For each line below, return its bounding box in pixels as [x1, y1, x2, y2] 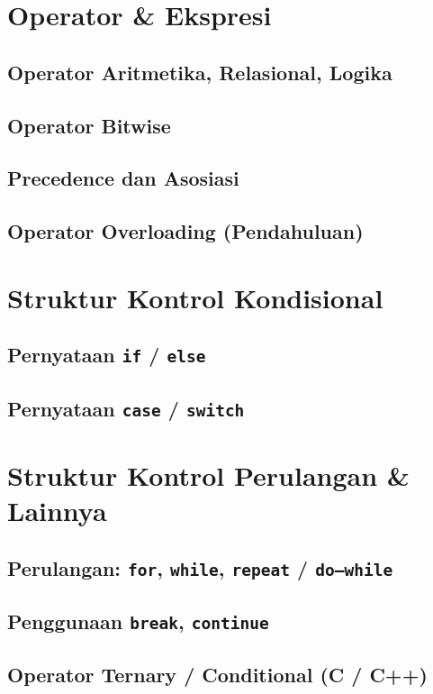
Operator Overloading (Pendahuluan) [7, 217, 364, 245]
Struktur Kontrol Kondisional [7, 279, 383, 315]
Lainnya [7, 491, 107, 528]
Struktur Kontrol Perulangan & [7, 456, 410, 493]
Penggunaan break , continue [7, 607, 269, 635]
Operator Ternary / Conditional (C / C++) [7, 661, 428, 689]
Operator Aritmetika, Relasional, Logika [7, 58, 392, 86]
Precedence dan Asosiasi [7, 164, 239, 192]
